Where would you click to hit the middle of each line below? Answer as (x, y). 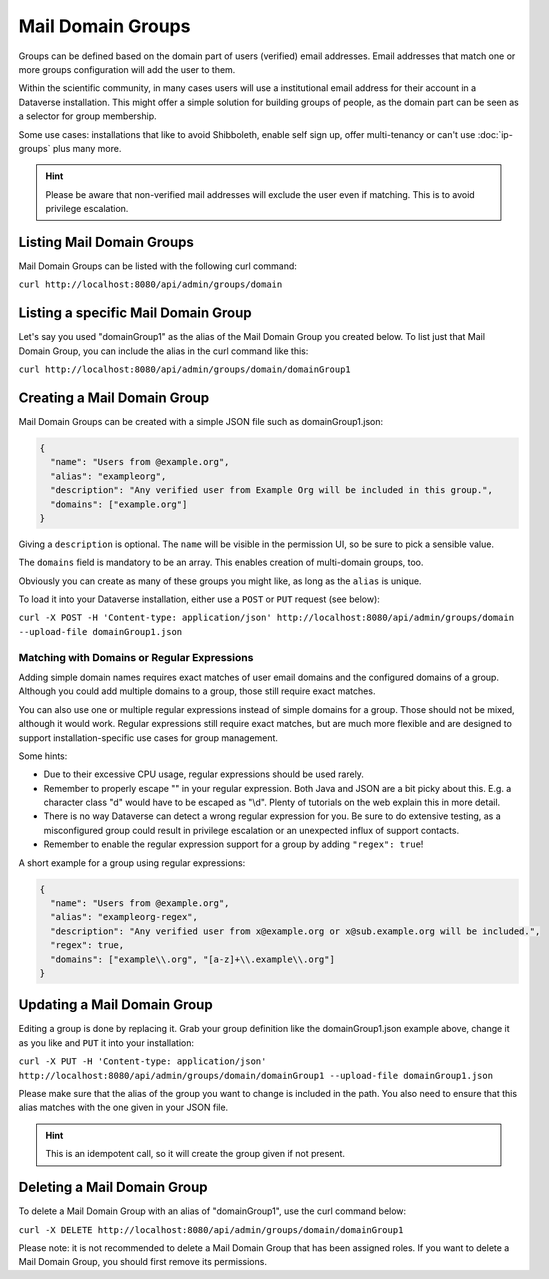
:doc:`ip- (495, 134)
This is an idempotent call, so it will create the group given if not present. (195, 1154)
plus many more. (87, 148)
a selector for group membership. (87, 116)
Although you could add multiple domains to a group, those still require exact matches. (197, 691)
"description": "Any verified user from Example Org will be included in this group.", (272, 490)
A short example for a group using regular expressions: (132, 862)
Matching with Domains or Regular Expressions (136, 657)
